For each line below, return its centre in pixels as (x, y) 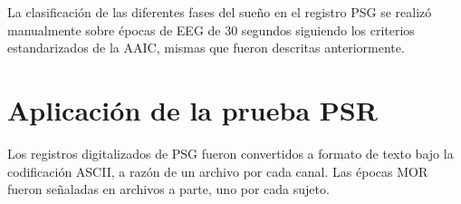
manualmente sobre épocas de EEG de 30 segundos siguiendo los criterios (211, 29)
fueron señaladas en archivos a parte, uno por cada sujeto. (168, 189)
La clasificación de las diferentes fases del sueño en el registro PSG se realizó (220, 12)
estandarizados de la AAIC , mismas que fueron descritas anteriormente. (206, 48)
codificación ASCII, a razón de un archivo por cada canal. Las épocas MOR (218, 171)
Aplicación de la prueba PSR (192, 109)
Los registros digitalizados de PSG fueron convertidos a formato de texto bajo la (230, 153)
